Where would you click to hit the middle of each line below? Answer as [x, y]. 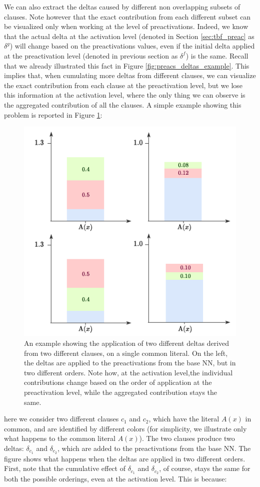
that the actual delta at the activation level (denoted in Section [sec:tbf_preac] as [129, 36]
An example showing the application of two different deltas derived [127, 343]
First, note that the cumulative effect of [65, 468]
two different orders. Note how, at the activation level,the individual [128, 372]
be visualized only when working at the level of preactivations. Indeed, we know [126, 26]
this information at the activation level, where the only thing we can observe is [125, 95]
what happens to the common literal [60, 438]
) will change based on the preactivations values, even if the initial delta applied [132, 46]
